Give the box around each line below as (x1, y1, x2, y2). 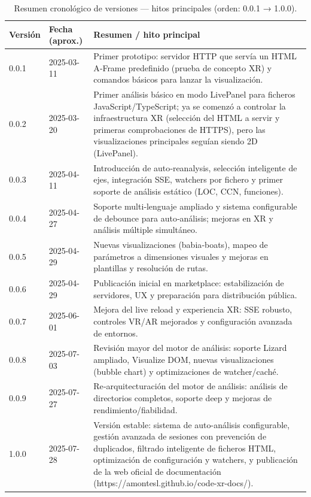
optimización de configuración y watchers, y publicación (93, 453, 298, 466)
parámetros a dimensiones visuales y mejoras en (93, 250, 269, 262)
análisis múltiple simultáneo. (93, 223, 197, 236)
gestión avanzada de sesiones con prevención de (93, 430, 267, 443)
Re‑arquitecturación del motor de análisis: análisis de (93, 380, 288, 392)
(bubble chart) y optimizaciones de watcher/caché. (93, 365, 279, 377)
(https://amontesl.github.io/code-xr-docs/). (93, 477, 254, 489)
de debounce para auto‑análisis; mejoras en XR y (93, 211, 273, 224)
